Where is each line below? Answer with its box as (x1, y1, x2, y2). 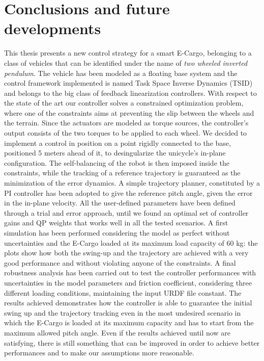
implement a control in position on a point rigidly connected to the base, (4, 137, 231, 148)
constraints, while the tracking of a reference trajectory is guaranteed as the (4, 167, 241, 178)
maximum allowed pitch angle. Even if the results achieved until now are (4, 327, 230, 338)
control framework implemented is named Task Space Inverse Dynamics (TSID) (4, 78, 253, 88)
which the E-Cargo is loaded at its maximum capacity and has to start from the (4, 317, 254, 328)
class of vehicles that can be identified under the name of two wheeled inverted (4, 57, 248, 68)
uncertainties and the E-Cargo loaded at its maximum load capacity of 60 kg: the (4, 237, 258, 248)
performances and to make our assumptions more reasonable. (4, 347, 194, 358)
